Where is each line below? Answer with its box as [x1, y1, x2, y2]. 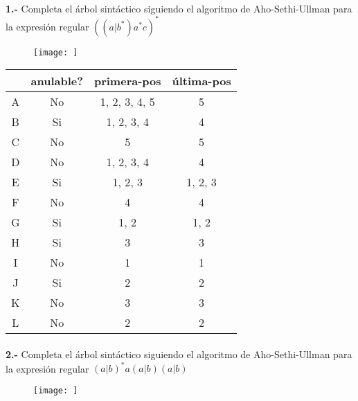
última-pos [172, 73, 231, 89]
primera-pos [93, 73, 161, 89]
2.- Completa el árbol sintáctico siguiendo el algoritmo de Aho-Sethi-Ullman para [6, 346, 352, 361]
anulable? [30, 73, 83, 89]
